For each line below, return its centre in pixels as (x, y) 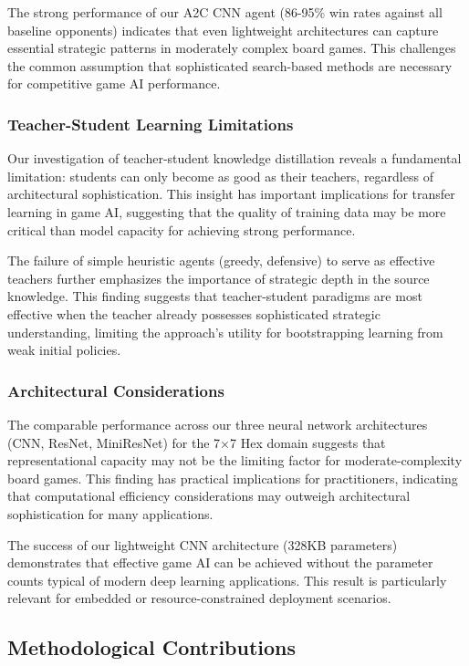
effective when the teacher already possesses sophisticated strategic (194, 313)
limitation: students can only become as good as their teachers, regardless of (220, 176)
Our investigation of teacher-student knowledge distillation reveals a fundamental (234, 158)
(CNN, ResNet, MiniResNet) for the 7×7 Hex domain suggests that (197, 442)
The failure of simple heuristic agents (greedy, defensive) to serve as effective (221, 260)
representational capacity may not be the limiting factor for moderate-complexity (235, 460)
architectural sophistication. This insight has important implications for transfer (231, 194)
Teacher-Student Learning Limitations (151, 124)
